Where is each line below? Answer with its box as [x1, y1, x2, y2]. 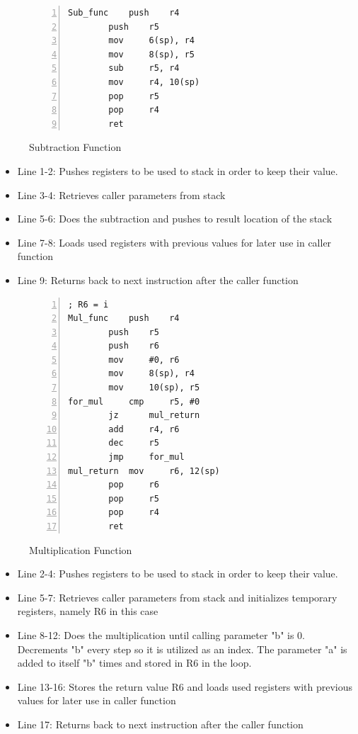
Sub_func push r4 [68, 8, 180, 18]
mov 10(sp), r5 [108, 383, 200, 393]
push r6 [108, 341, 159, 351]
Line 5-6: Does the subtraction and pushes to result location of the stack [17, 211, 333, 226]
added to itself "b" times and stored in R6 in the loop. [17, 655, 252, 670]
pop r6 [108, 480, 159, 490]
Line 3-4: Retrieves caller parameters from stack [17, 187, 226, 202]
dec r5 [108, 438, 159, 448]
